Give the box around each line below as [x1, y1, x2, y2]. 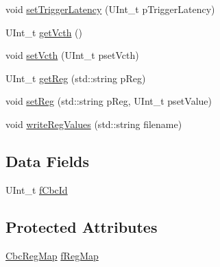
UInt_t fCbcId [5, 182, 68, 196]
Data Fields [5, 150, 90, 171]
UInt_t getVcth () [5, 25, 83, 39]
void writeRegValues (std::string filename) [5, 116, 182, 131]
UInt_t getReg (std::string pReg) [5, 71, 146, 85]
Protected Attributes [5, 216, 158, 237]
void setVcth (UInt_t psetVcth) [5, 48, 139, 62]
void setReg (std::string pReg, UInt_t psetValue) [5, 94, 212, 108]
